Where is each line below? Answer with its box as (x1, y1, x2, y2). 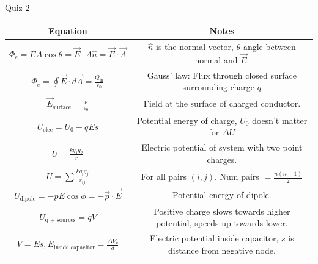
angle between (243, 40, 296, 52)
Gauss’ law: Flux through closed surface (147, 68, 297, 81)
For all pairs (141, 170, 187, 183)
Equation (48, 24, 87, 37)
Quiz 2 (5, 1, 30, 13)
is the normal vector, (156, 40, 234, 52)
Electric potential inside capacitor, (150, 231, 279, 244)
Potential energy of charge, (136, 113, 237, 126)
